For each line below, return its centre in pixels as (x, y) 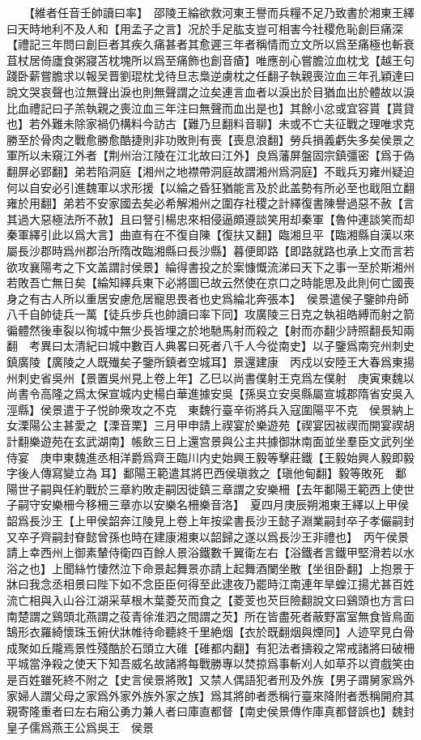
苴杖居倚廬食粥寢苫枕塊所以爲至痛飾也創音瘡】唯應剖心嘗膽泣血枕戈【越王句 (210, 60)
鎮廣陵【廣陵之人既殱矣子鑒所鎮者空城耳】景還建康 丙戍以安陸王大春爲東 (205, 362)
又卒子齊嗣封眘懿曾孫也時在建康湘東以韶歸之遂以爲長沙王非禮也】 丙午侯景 (208, 536)
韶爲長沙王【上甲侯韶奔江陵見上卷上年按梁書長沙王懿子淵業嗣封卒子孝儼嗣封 (210, 520)
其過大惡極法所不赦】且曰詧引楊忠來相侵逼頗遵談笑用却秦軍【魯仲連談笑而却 (210, 218)
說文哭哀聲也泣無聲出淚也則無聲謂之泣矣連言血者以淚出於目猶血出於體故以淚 (210, 91)
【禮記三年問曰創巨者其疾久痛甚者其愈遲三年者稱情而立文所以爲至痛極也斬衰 (210, 44)
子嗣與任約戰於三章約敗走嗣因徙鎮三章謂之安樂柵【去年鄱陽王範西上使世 (221, 488)
